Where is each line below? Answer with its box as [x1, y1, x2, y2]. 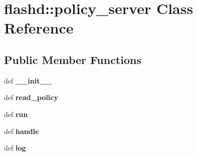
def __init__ [4, 75, 52, 85]
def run [4, 108, 28, 119]
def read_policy [4, 92, 58, 102]
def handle [4, 125, 39, 136]
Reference [4, 17, 74, 38]
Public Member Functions [4, 51, 141, 67]
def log [4, 142, 26, 153]
